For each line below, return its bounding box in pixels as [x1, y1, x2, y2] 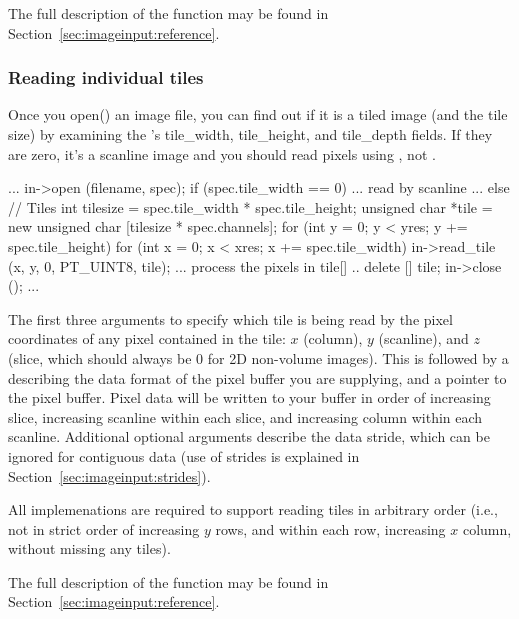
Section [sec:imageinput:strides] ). [8, 465, 211, 486]
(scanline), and [378, 328, 469, 349]
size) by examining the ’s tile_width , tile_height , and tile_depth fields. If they [8, 124, 493, 144]
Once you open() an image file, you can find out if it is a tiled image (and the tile [8, 104, 508, 125]
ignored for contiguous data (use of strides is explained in [8, 445, 360, 466]
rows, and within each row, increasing [215, 518, 446, 539]
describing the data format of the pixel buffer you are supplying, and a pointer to [8, 367, 507, 388]
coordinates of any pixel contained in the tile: [8, 328, 286, 349]
